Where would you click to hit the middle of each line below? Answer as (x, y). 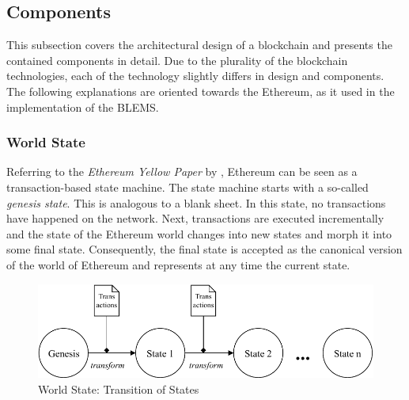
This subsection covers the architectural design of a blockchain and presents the (199, 45)
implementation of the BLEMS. (83, 107)
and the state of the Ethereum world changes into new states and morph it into (199, 233)
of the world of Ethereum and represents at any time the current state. (178, 264)
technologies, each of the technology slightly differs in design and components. (195, 76)
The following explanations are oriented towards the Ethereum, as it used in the (201, 91)
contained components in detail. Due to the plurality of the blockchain (177, 60)
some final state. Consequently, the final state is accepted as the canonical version (204, 249)
